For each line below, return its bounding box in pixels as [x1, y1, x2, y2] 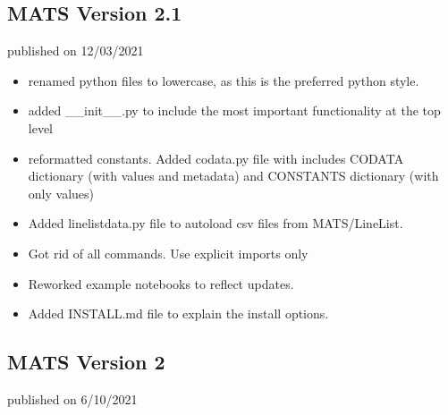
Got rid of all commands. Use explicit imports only [28, 243, 309, 262]
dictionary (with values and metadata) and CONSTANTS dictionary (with [28, 166, 439, 185]
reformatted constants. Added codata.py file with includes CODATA [28, 148, 404, 167]
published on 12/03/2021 [7, 41, 144, 60]
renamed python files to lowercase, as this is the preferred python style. [28, 71, 419, 89]
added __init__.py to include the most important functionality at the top [28, 101, 441, 120]
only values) [28, 183, 94, 202]
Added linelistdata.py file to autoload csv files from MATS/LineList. [28, 214, 403, 233]
